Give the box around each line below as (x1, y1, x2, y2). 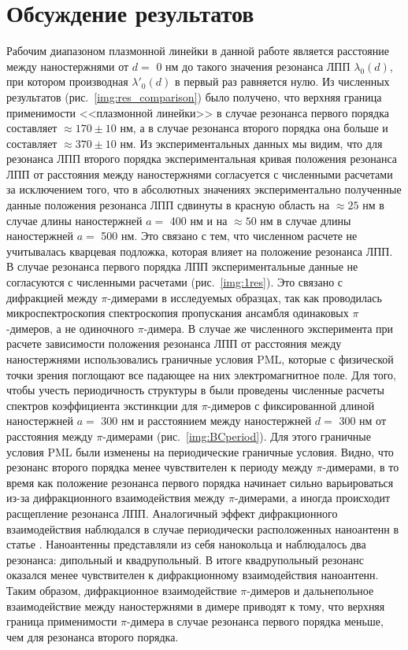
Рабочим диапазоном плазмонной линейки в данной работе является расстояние (6, 42, 389, 59)
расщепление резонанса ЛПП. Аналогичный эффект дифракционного (6, 504, 338, 521)
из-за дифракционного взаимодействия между (6, 489, 225, 506)
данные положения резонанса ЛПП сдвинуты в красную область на (6, 197, 330, 213)
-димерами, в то (322, 459, 399, 475)
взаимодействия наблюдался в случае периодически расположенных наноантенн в (6, 520, 399, 537)
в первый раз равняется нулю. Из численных (174, 73, 390, 90)
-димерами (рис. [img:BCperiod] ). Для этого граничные (102, 427, 371, 444)
